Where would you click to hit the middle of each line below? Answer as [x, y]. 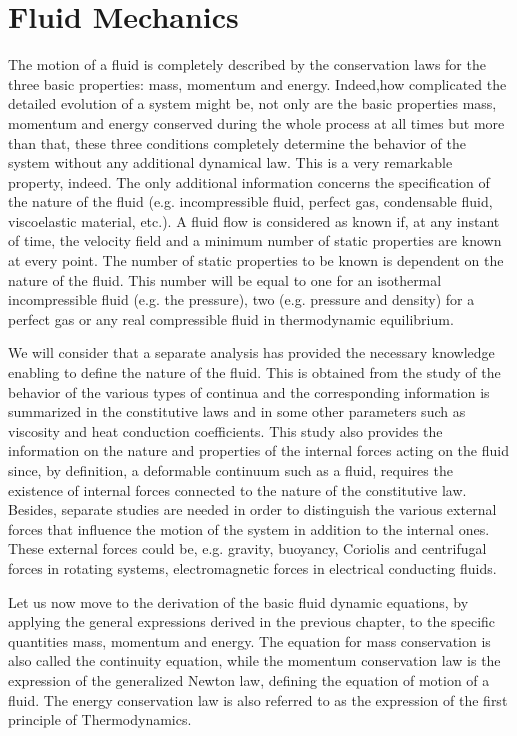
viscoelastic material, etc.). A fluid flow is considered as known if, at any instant [254, 220]
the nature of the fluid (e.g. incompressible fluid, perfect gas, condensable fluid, [250, 201]
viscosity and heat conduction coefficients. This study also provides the [225, 430]
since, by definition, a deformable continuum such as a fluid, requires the [230, 470]
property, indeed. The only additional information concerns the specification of [249, 181]
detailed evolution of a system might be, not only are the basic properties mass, [252, 103]
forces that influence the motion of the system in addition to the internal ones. [249, 528]
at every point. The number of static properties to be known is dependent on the [256, 260]
